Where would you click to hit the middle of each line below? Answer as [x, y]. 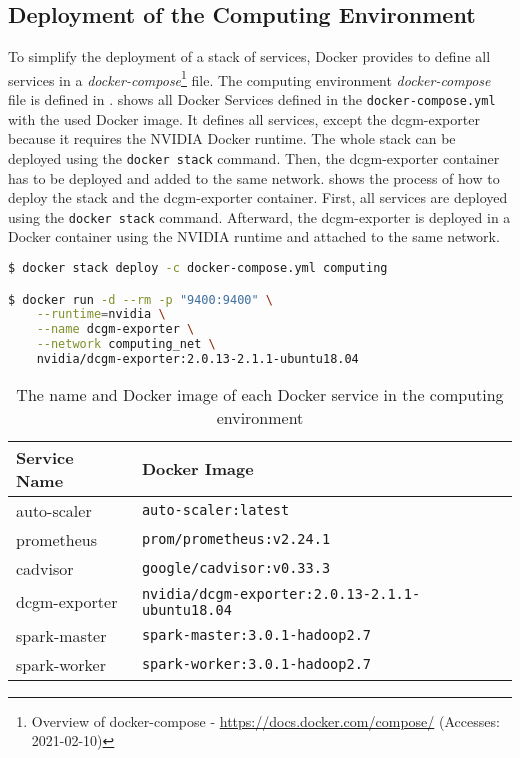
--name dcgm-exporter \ [115, 329]
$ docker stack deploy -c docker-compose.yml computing [198, 267]
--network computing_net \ [126, 344]
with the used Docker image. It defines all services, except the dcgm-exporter [244, 118]
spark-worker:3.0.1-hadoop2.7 [256, 664]
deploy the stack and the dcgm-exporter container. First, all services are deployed [258, 197]
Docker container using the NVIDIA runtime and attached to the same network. [254, 236]
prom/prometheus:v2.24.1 [236, 539]
